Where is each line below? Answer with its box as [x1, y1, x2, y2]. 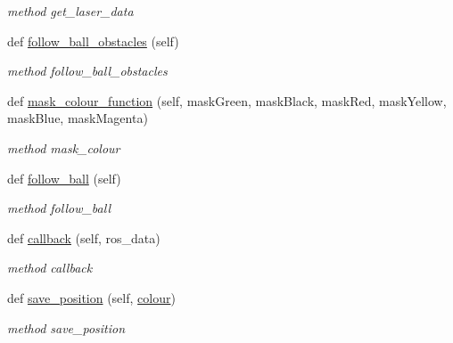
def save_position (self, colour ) [7, 288, 176, 306]
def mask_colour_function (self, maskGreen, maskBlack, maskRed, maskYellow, [7, 91, 447, 110]
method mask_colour [7, 138, 120, 157]
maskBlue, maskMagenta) [7, 109, 148, 127]
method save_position [7, 318, 126, 337]
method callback [7, 258, 93, 277]
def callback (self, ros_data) [7, 228, 161, 247]
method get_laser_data [7, 2, 134, 20]
